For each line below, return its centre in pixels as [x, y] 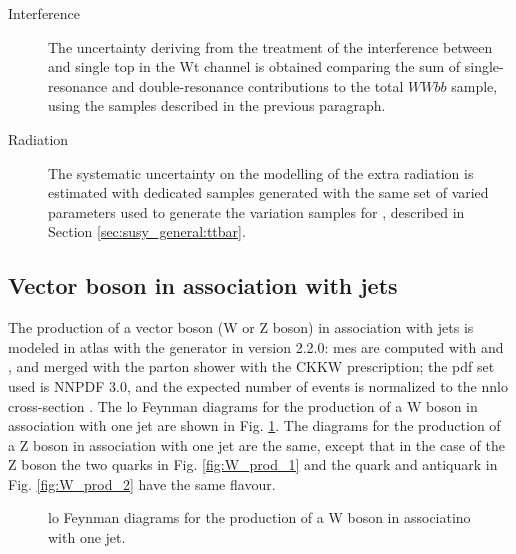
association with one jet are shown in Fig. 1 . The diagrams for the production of [254, 425]
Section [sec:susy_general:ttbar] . [147, 231]
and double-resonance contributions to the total [257, 85]
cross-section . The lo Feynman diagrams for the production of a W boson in [243, 405]
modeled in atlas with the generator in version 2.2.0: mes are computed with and [256, 346]
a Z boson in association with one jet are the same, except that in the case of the [256, 444]
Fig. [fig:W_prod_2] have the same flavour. [142, 483]
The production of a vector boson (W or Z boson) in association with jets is [241, 327]
